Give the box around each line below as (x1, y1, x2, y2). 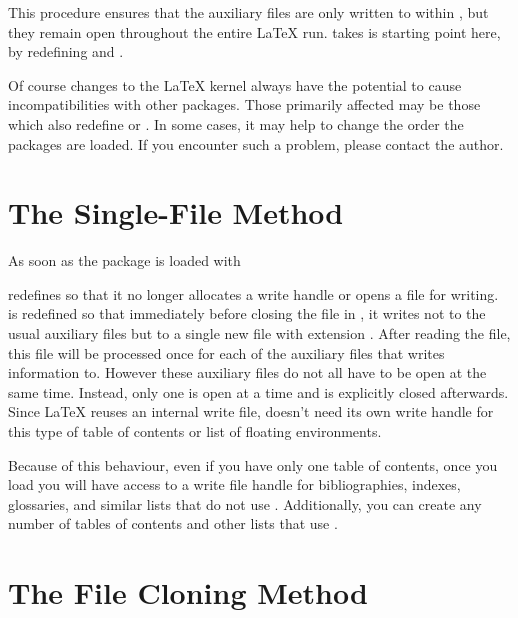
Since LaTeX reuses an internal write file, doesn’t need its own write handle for (8, 401, 494, 422)
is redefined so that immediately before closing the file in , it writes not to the (8, 303, 486, 324)
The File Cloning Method (8, 572, 368, 613)
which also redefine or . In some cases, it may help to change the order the (8, 113, 464, 134)
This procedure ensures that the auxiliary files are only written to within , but (8, 2, 489, 22)
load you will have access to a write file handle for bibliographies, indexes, (8, 474, 461, 495)
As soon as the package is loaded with (8, 250, 241, 271)
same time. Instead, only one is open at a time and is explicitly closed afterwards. (8, 381, 509, 402)
